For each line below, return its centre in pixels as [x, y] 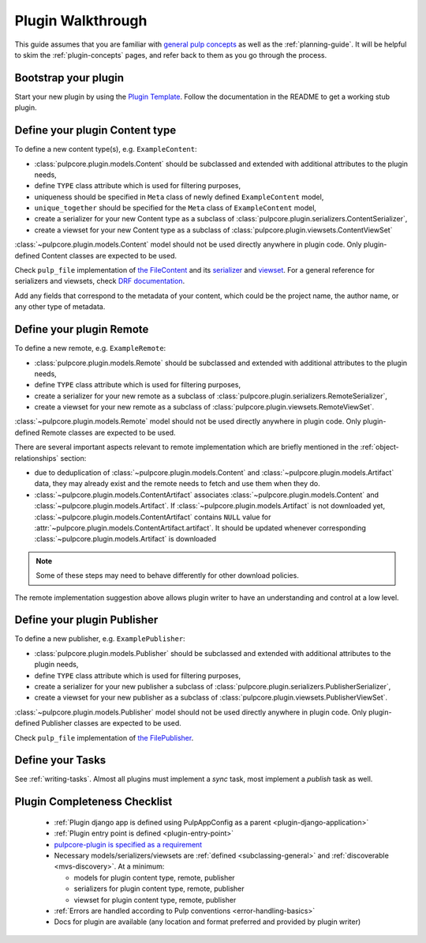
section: [73, 458]
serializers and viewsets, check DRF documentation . [100, 281]
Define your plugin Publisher [86, 620]
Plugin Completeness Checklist [93, 802]
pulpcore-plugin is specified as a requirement [128, 844]
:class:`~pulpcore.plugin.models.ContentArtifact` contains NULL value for [153, 517]
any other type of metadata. [60, 307]
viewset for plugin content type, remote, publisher [155, 900]
